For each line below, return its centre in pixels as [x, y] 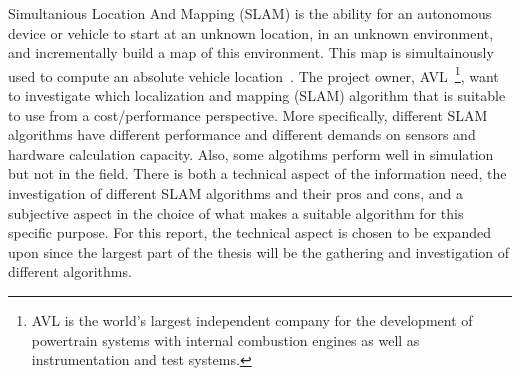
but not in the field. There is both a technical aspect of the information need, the [257, 173]
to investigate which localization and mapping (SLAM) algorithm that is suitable [257, 95]
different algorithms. [70, 271]
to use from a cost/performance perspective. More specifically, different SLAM [248, 114]
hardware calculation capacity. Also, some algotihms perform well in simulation [251, 153]
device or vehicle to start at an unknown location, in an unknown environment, [251, 32]
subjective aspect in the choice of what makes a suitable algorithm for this [236, 212]
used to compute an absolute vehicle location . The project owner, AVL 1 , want [253, 74]
